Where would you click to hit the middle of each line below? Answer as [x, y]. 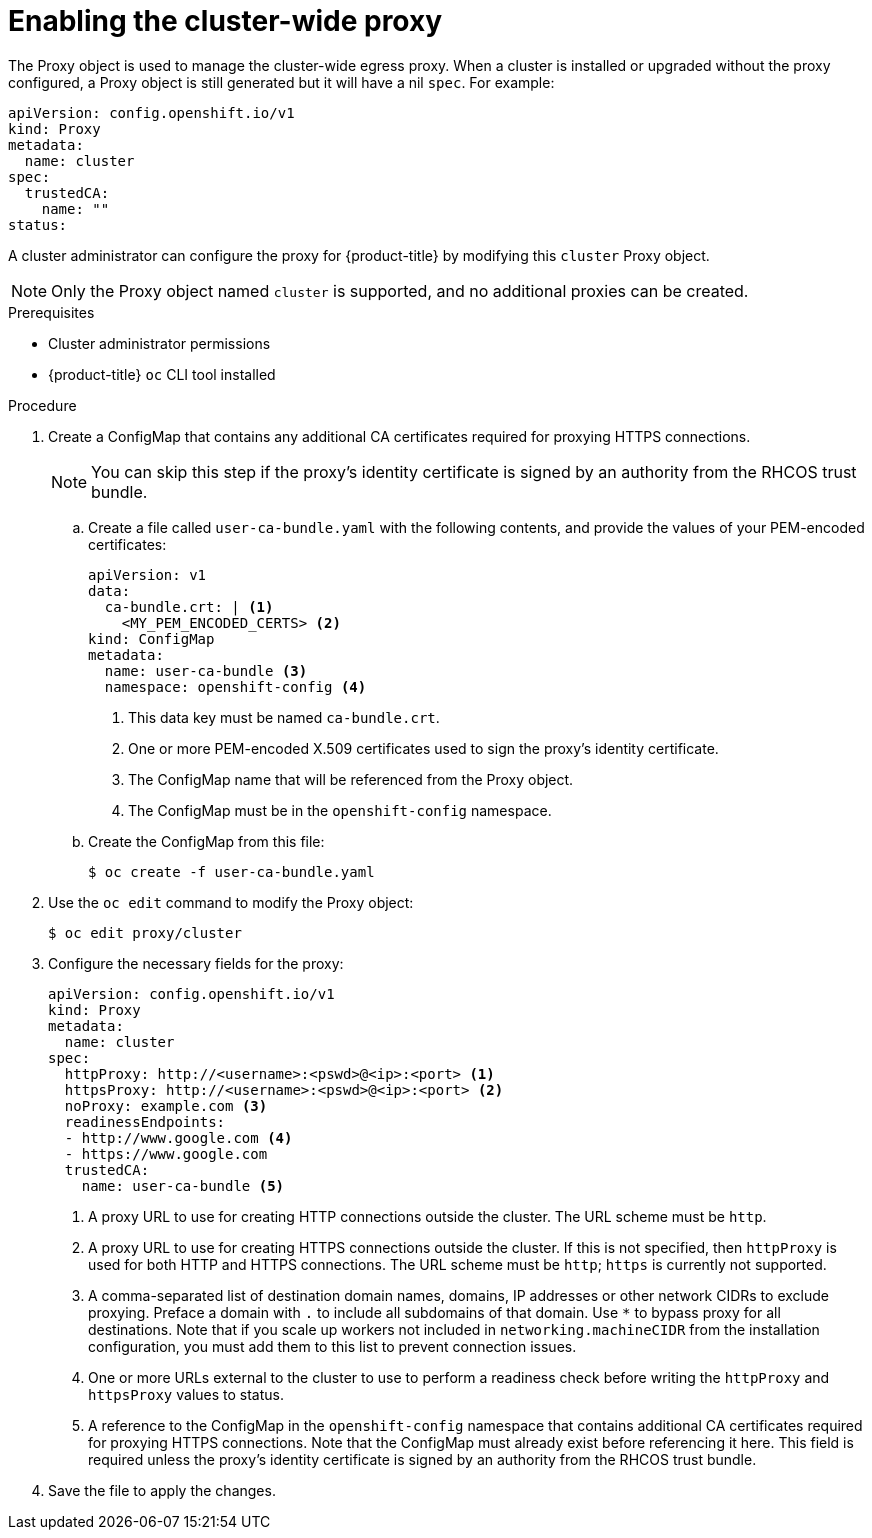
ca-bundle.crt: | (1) [189, 606]
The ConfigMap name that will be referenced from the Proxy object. [351, 779]
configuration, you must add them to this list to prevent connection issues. [332, 1346]
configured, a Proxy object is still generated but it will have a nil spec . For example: [281, 82]
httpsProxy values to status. [186, 1394]
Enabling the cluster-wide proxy [225, 21]
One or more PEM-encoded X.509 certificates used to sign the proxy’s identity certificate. [423, 748]
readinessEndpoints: [145, 1121]
